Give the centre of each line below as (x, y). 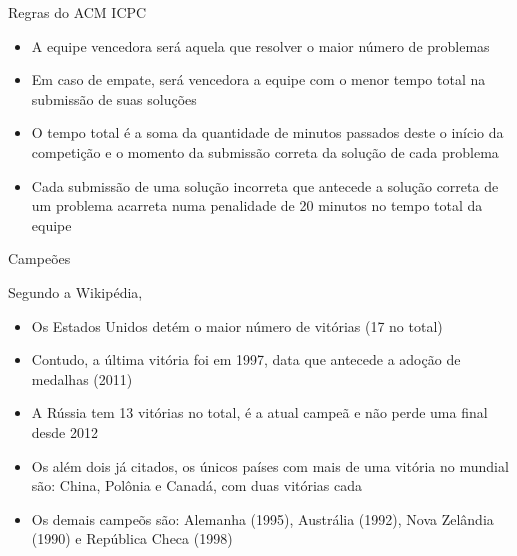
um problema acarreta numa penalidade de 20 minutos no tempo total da (257, 205)
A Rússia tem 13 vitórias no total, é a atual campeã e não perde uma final (259, 412)
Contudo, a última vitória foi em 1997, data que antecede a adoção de (246, 359)
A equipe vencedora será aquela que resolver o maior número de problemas (260, 45)
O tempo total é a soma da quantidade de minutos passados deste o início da (267, 132)
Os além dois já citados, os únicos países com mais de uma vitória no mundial (270, 465)
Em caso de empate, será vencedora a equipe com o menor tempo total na (258, 79)
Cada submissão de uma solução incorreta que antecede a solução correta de (265, 185)
